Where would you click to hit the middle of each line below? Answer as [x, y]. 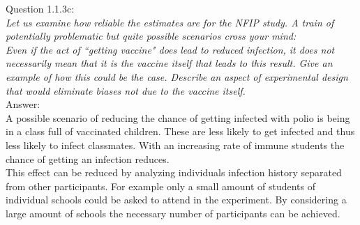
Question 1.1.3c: [40, 8]
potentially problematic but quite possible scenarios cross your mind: [151, 36]
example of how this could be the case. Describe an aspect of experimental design [177, 76]
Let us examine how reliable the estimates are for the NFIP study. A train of [170, 22]
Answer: [23, 104]
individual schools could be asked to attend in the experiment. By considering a [176, 200]
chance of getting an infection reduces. [88, 158]
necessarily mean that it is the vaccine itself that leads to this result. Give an [169, 63]
